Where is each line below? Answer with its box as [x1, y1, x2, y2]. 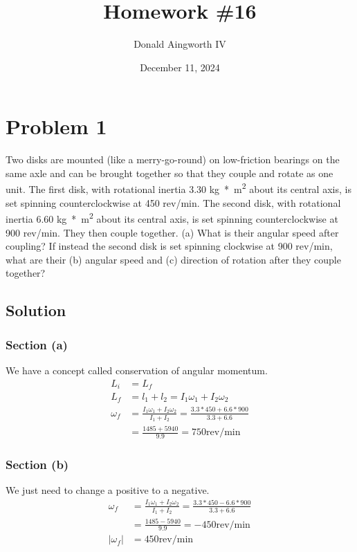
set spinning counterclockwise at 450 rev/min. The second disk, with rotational [6, 195, 341, 210]
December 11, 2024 [140, 59, 220, 74]
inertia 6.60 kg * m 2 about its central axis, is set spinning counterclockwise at [6, 210, 338, 226]
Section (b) [6, 456, 69, 473]
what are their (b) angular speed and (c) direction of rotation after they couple [6, 252, 341, 266]
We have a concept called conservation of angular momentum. [6, 362, 268, 377]
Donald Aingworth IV [134, 37, 226, 51]
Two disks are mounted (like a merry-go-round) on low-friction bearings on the [6, 152, 340, 167]
